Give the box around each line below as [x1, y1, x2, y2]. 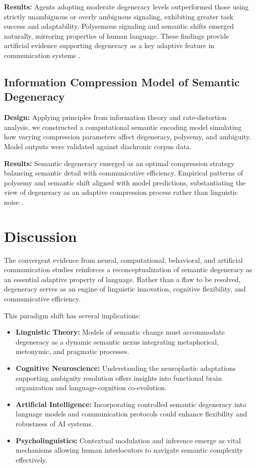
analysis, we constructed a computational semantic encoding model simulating [4, 121, 242, 132]
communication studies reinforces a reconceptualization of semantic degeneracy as [4, 264, 253, 275]
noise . [4, 196, 23, 207]
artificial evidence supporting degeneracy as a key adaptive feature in [4, 40, 214, 51]
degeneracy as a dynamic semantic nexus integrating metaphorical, [15, 336, 219, 347]
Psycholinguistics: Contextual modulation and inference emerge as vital [15, 435, 241, 445]
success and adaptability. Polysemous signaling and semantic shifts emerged [4, 21, 234, 31]
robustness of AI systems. [15, 418, 93, 428]
